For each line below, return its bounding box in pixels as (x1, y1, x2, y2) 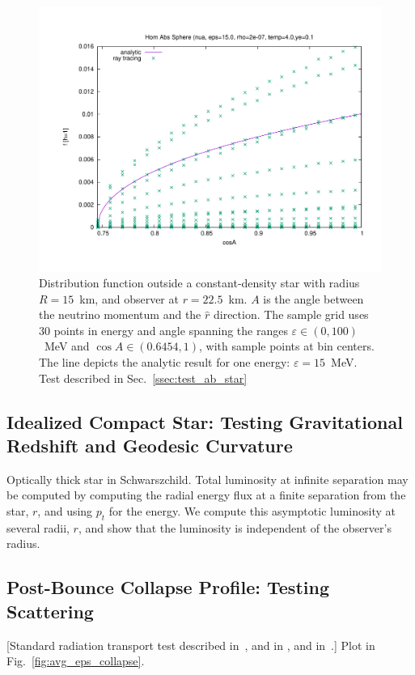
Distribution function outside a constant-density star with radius (39, 274, 360, 291)
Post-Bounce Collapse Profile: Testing (6, 575, 329, 600)
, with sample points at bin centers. (198, 337, 375, 354)
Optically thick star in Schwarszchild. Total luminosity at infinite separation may (6, 470, 409, 487)
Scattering (6, 598, 94, 623)
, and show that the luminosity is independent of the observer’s (78, 519, 392, 536)
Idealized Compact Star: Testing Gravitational (6, 409, 403, 434)
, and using (37, 503, 93, 520)
